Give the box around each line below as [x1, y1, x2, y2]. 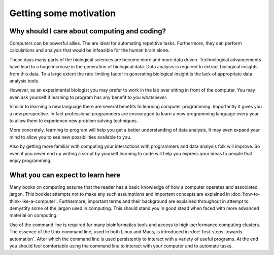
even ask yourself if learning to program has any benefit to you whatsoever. [9, 94, 167, 100]
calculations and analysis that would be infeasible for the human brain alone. [9, 47, 169, 53]
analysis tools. [9, 78, 40, 84]
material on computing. [9, 212, 58, 219]
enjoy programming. [9, 157, 52, 163]
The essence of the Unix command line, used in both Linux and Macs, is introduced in [9, 229, 189, 235]
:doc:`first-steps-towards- [189, 229, 245, 235]
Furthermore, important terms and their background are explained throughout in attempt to [59, 198, 249, 204]
